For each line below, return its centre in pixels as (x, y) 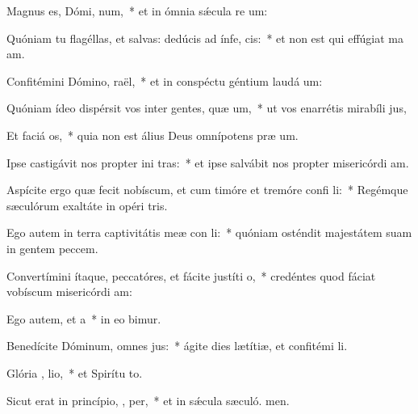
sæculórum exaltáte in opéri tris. (87, 205)
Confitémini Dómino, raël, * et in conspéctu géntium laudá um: (165, 80)
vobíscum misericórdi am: (69, 291)
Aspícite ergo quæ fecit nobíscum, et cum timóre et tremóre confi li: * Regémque (207, 190)
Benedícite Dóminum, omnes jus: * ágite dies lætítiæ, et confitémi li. (177, 346)
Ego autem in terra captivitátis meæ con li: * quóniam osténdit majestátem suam (209, 232)
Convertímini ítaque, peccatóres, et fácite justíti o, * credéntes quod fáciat (191, 275)
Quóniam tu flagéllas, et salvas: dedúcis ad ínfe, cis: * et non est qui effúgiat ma (205, 38)
